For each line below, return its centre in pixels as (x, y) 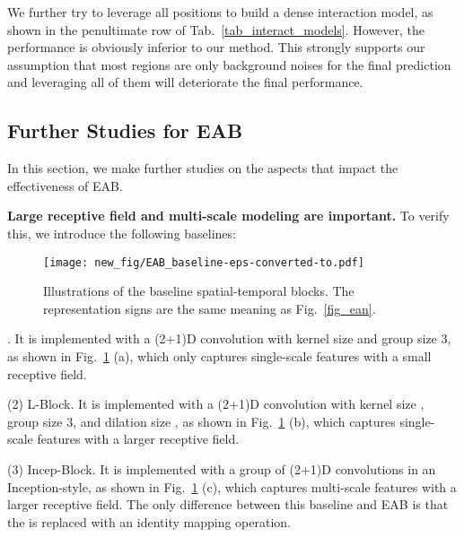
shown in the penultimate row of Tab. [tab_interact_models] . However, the (216, 29)
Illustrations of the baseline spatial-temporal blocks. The (199, 291)
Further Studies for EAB (125, 130)
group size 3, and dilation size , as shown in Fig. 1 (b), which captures (201, 421)
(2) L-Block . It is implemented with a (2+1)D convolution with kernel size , (216, 404)
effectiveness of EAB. (65, 185)
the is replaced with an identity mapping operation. (149, 521)
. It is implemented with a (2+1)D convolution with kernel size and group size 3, (229, 338)
